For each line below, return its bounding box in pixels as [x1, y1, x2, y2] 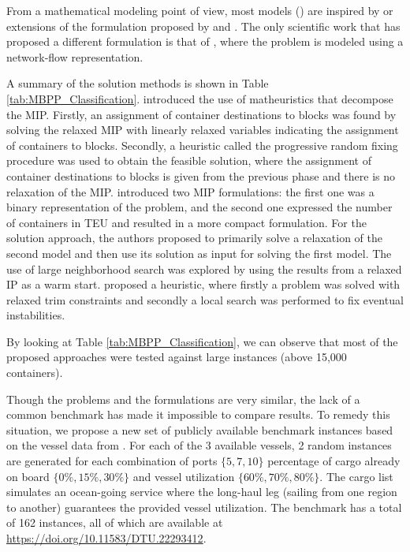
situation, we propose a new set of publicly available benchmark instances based [6, 421, 393, 438]
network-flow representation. [6, 48, 143, 65]
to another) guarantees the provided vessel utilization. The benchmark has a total [6, 498, 402, 515]
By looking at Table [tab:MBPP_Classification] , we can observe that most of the [6, 333, 398, 349]
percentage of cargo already [267, 453, 401, 469]
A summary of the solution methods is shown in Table [6, 75, 269, 91]
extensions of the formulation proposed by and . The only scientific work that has [6, 17, 401, 34]
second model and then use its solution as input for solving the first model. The [6, 244, 392, 261]
